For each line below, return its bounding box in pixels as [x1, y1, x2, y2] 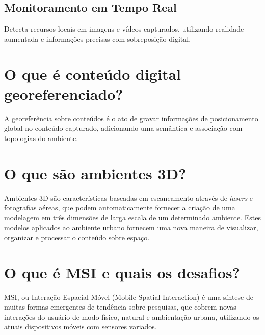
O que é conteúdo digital [4, 63, 181, 84]
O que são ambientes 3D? [4, 162, 187, 183]
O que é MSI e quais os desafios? [4, 262, 241, 283]
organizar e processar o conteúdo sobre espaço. [4, 232, 150, 242]
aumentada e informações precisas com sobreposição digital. [4, 33, 191, 44]
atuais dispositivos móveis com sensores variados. [4, 321, 157, 332]
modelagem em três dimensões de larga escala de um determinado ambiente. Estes [4, 212, 261, 222]
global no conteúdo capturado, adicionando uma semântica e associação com [4, 123, 243, 133]
